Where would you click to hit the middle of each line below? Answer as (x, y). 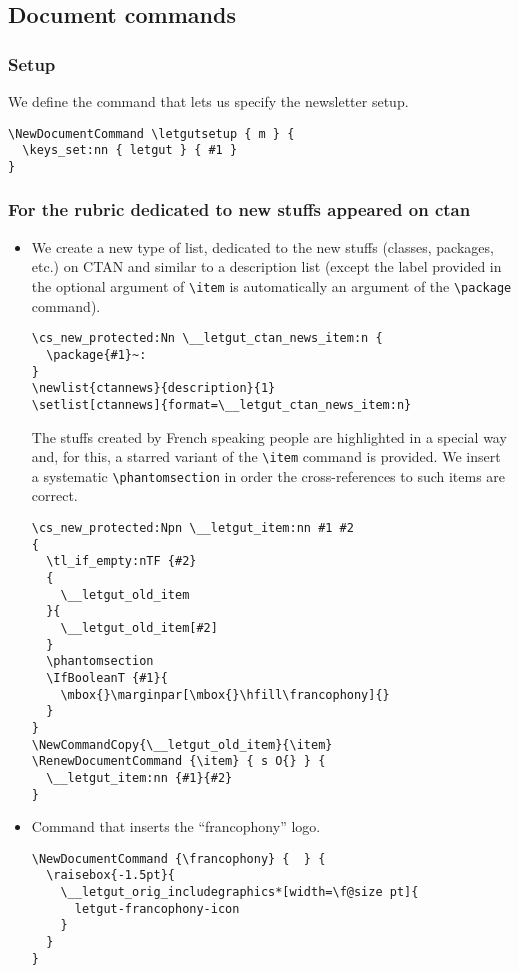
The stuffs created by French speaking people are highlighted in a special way (269, 436)
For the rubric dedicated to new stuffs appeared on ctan (239, 209)
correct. (54, 495)
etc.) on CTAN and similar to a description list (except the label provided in (266, 266)
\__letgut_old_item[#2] (139, 627)
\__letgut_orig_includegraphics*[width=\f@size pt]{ (239, 892)
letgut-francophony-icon (157, 908)
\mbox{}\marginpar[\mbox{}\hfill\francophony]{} (225, 694)
